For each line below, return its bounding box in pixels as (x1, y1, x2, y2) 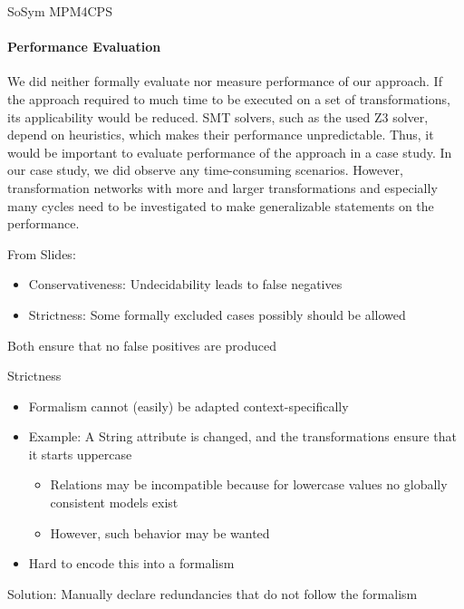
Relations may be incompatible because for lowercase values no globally (50, 475, 448, 494)
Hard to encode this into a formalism (28, 554, 235, 573)
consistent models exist (50, 493, 179, 512)
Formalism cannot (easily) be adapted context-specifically (28, 396, 349, 415)
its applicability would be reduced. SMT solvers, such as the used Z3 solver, (7, 107, 429, 126)
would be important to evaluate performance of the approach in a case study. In (7, 142, 452, 161)
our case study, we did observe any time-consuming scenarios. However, (7, 160, 403, 179)
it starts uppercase (28, 444, 132, 463)
